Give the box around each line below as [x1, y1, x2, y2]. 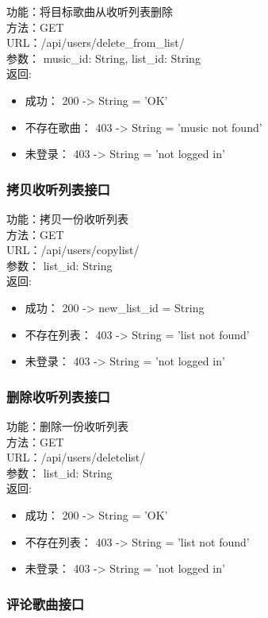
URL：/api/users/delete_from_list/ [6, 34, 185, 51]
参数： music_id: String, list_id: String [6, 49, 201, 66]
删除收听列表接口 [6, 386, 110, 406]
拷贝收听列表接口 [6, 179, 110, 199]
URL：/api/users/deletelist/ [6, 449, 146, 465]
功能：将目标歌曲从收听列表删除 [6, 3, 173, 19]
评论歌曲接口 [6, 593, 85, 613]
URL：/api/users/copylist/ [6, 241, 140, 258]
